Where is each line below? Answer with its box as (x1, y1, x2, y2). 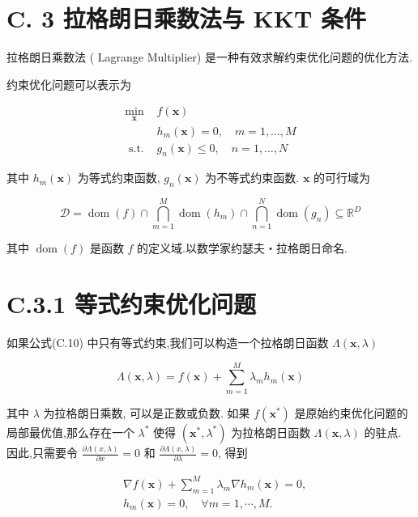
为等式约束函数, (77, 169, 160, 186)
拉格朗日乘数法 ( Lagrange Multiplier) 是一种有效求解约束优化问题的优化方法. (6, 49, 412, 66)
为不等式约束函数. (205, 169, 300, 186)
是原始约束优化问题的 (294, 404, 408, 421)
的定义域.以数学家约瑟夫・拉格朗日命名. (137, 239, 348, 256)
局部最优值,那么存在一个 (6, 423, 134, 440)
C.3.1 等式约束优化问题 (6, 287, 257, 320)
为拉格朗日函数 (231, 423, 311, 440)
